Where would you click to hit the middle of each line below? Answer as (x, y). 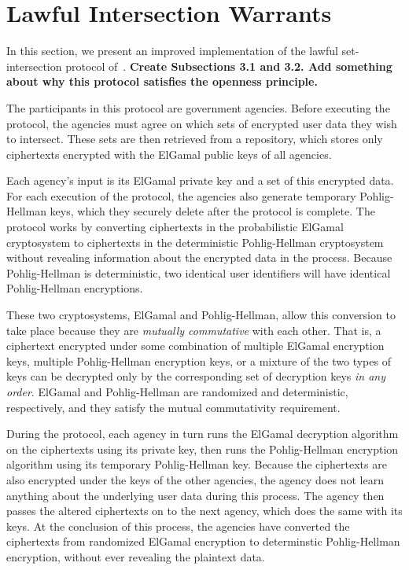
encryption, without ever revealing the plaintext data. (136, 556)
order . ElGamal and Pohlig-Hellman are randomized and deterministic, (177, 392)
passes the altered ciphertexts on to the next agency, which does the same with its (204, 511)
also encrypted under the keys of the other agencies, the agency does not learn (195, 479)
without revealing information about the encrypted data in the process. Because (199, 257)
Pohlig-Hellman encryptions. (75, 288)
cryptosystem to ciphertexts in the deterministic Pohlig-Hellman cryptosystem (195, 242)
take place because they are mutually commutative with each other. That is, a (194, 330)
